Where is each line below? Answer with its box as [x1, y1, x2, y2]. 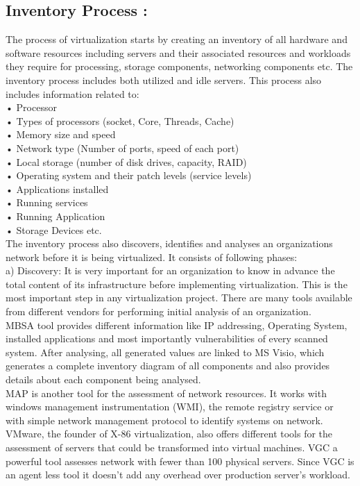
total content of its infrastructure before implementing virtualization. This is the [6, 276, 348, 291]
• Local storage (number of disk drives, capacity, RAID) [6, 154, 247, 169]
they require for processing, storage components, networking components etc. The [6, 59, 353, 74]
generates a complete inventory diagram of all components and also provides [6, 358, 330, 373]
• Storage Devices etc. [6, 222, 102, 237]
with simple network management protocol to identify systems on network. [6, 412, 323, 427]
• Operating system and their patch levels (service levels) [6, 168, 252, 183]
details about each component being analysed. [6, 372, 201, 387]
